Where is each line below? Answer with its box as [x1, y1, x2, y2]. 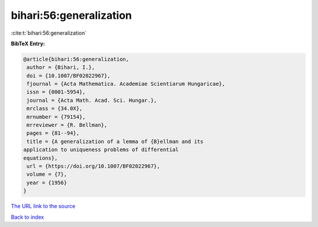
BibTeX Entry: [11, 40, 45, 47]
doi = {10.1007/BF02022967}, [26, 72, 111, 79]
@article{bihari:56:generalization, [23, 56, 130, 62]
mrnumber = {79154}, [26, 113, 86, 120]
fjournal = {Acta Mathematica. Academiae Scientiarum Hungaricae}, [26, 81, 226, 88]
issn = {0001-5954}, [26, 89, 86, 95]
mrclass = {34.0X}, [26, 105, 82, 112]
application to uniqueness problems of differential [23, 146, 179, 153]
